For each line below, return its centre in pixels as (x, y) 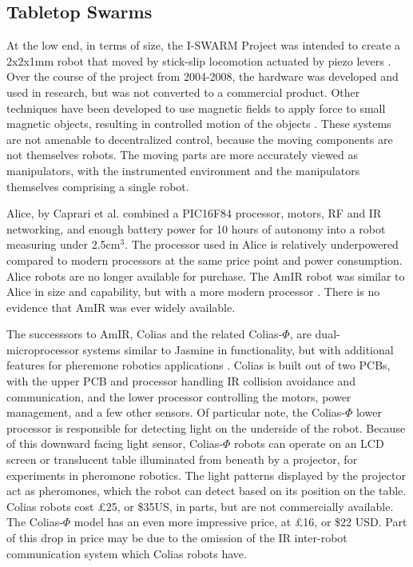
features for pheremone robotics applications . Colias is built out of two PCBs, (199, 365)
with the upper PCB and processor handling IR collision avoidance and (181, 381)
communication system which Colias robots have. (127, 553)
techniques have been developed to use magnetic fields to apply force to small (196, 108)
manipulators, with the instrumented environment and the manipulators (183, 170)
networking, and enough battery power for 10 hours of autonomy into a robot (196, 228)
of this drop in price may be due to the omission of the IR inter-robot (177, 538)
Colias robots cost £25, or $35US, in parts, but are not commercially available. (200, 506)
